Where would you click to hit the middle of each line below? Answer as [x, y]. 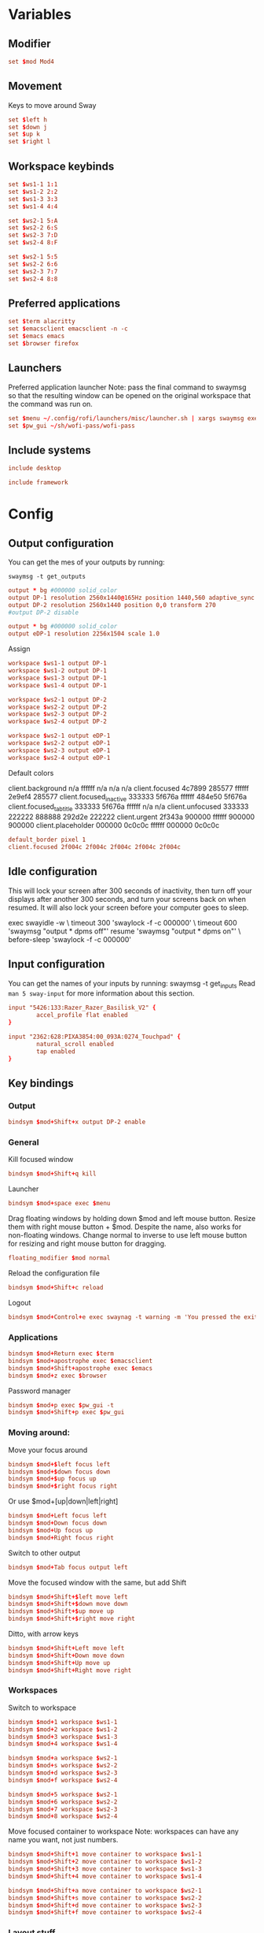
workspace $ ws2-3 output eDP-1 [59, 750]
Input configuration [57, 965]
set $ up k [24, 134]
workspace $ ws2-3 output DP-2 [58, 714]
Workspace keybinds [61, 166]
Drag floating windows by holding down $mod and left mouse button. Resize [132, 1219]
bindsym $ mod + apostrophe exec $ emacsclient [81, 1361]
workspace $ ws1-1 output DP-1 [58, 664]
